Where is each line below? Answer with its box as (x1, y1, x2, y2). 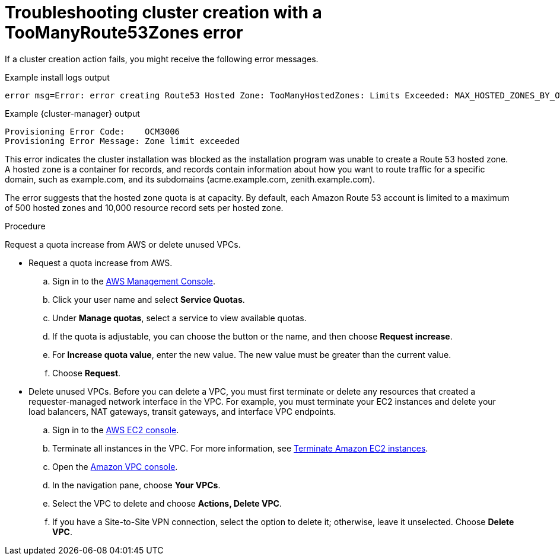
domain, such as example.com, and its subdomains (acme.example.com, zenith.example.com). (5, 174, 375, 184)
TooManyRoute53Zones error (5, 23, 243, 43)
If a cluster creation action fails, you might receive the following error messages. (5, 53, 319, 64)
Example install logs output (5, 72, 110, 82)
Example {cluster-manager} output (5, 108, 140, 119)
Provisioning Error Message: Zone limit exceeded (5, 136, 240, 146)
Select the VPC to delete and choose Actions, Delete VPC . (52, 498, 282, 508)
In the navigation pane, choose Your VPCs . (52, 479, 221, 490)
